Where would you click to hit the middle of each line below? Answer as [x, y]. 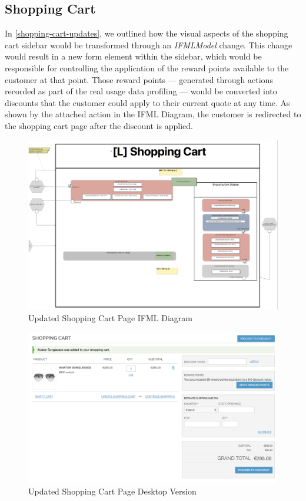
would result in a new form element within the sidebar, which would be [133, 56]
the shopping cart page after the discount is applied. [99, 125]
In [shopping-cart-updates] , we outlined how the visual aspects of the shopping [147, 33]
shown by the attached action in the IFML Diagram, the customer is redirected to [153, 114]
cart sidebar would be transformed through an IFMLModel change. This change [149, 45]
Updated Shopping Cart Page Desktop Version [112, 491]
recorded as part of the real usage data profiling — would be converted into [141, 91]
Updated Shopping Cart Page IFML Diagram [110, 317]
